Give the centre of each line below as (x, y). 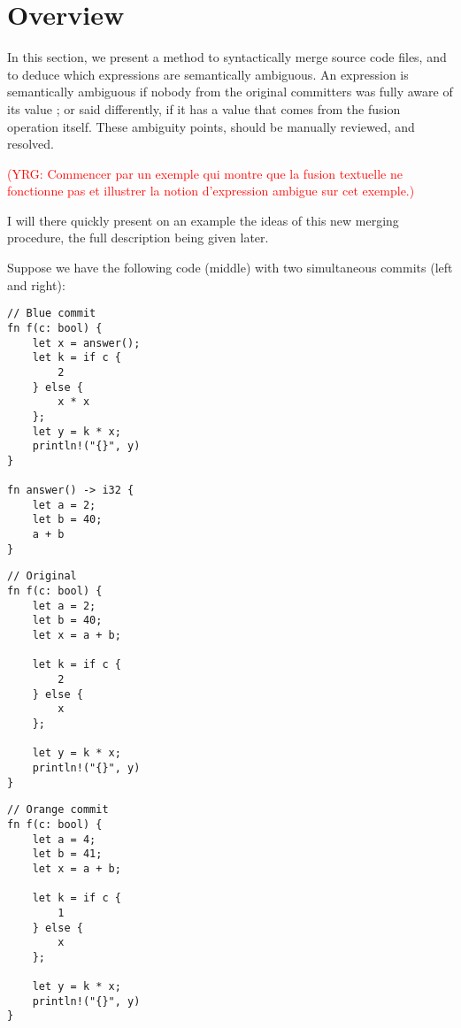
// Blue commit (52, 314)
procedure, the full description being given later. (138, 238)
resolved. (31, 144)
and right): (36, 284)
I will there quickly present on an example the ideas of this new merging (203, 220)
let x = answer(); (86, 343)
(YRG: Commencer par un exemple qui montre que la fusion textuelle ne (205, 173)
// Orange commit (58, 810)
